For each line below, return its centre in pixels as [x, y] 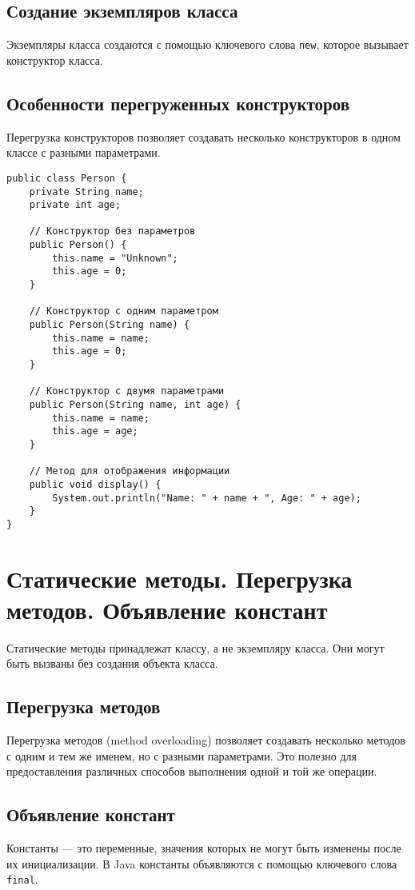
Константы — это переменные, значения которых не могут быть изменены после [204, 848]
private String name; [86, 192]
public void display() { [95, 484]
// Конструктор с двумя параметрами [127, 391]
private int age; [75, 205]
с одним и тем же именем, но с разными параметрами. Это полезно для [182, 755]
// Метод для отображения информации [130, 471]
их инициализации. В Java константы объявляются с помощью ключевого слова [202, 863]
